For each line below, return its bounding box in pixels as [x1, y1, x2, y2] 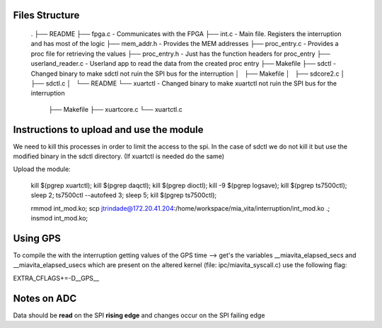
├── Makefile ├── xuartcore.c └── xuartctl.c [48, 105, 183, 113]
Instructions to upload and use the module [13, 124, 204, 136]
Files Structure [13, 9, 80, 21]
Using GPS [13, 232, 62, 244]
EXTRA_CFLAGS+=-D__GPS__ [13, 274, 99, 282]
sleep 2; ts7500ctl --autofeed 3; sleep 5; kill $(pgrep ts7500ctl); [30, 191, 217, 199]
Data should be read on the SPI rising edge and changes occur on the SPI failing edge [13, 311, 265, 320]
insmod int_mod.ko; [30, 214, 88, 222]
